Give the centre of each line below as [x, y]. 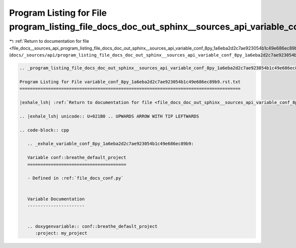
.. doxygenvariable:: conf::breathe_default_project [92, 227]
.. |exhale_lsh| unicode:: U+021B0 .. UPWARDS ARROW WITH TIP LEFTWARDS [109, 116]
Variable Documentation [56, 199]
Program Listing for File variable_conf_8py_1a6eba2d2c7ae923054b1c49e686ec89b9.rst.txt [130, 82]
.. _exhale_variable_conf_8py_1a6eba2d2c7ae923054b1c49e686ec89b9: [111, 144]
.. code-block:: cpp [44, 130]
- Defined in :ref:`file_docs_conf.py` [75, 178]
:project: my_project [61, 233]
